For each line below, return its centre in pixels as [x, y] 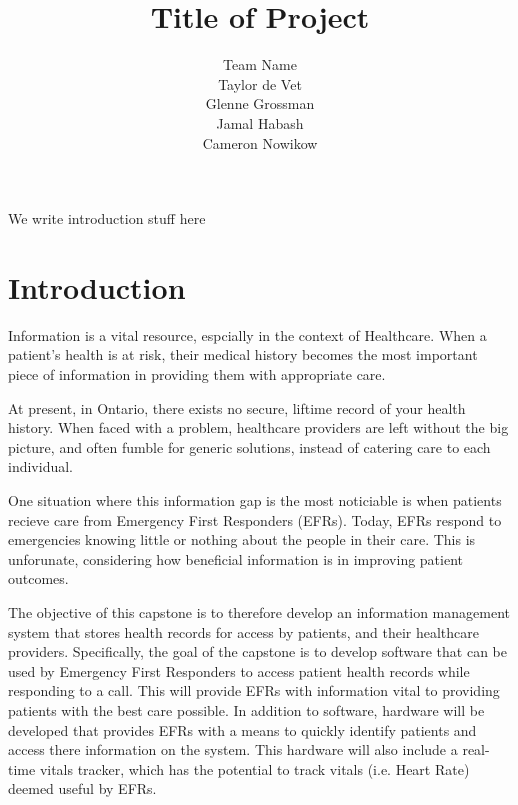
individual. [40, 466]
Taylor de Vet [260, 83]
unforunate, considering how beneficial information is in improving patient [235, 558]
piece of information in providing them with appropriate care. [197, 374]
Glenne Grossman [260, 103]
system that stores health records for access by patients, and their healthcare [243, 631]
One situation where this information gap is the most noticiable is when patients [255, 499]
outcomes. [38, 578]
